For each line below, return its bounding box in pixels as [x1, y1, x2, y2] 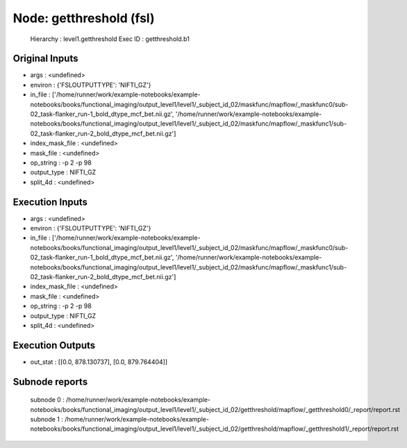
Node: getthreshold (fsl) [13, 10, 155, 26]
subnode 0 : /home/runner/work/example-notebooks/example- [30, 396, 211, 404]
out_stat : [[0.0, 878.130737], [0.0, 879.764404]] [30, 358, 168, 366]
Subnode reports [13, 376, 88, 388]
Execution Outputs [13, 339, 96, 351]
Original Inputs [13, 53, 78, 65]
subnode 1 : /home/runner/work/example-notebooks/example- [30, 415, 210, 424]
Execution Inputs [13, 196, 88, 208]
